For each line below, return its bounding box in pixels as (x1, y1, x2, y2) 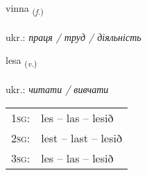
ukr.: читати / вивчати (6, 82, 109, 97)
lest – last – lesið (41, 129, 122, 146)
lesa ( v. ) (6, 53, 37, 69)
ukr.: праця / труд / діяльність (6, 29, 141, 44)
